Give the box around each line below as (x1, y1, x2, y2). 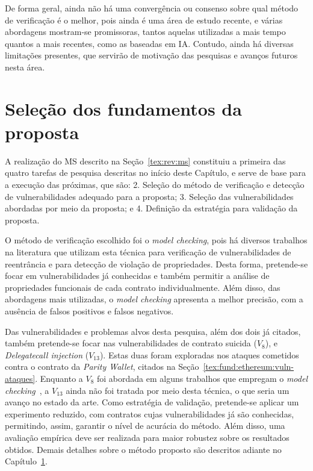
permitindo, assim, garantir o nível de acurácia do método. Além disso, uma (5, 419, 285, 432)
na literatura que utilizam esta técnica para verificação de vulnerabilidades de (5, 246, 291, 258)
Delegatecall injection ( (5, 348, 89, 361)
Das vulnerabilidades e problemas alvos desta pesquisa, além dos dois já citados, (5, 325, 301, 337)
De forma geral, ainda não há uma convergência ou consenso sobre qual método (5, 2, 299, 14)
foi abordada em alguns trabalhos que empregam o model (96, 372, 308, 384)
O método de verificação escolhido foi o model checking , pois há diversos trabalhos (5, 234, 308, 246)
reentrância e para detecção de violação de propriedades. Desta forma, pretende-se (5, 257, 308, 270)
